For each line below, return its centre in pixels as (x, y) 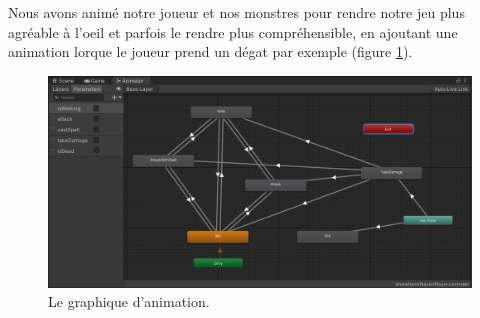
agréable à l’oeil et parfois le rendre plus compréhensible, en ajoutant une (233, 31)
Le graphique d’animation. (129, 301)
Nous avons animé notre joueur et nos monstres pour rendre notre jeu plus (236, 12)
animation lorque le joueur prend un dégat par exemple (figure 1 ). (210, 51)
